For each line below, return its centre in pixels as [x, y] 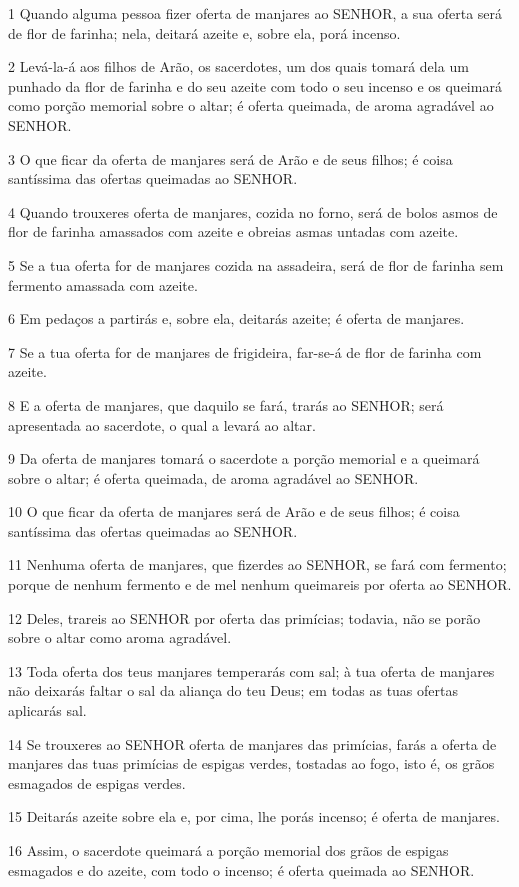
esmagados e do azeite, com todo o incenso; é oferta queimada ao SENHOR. [241, 869]
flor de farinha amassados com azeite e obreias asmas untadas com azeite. [233, 231]
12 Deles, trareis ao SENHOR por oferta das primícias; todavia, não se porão [244, 617]
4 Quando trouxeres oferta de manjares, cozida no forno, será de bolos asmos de [253, 211]
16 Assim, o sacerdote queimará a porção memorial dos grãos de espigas [228, 850]
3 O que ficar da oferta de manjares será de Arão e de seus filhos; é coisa [230, 158]
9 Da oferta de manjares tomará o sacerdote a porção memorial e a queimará [244, 458]
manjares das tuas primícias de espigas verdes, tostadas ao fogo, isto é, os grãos [251, 763]
